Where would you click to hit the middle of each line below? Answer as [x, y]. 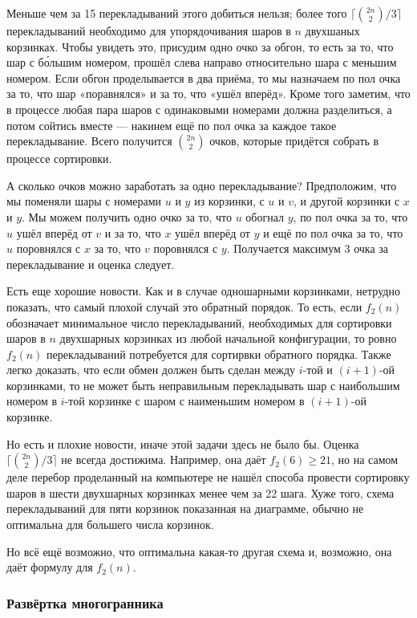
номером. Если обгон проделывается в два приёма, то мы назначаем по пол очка [204, 77]
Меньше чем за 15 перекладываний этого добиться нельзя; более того [177, 13]
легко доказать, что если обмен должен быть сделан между [151, 370]
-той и [318, 370]
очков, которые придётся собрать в [294, 141]
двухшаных [332, 30]
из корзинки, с [229, 201]
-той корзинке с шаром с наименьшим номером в [184, 401]
